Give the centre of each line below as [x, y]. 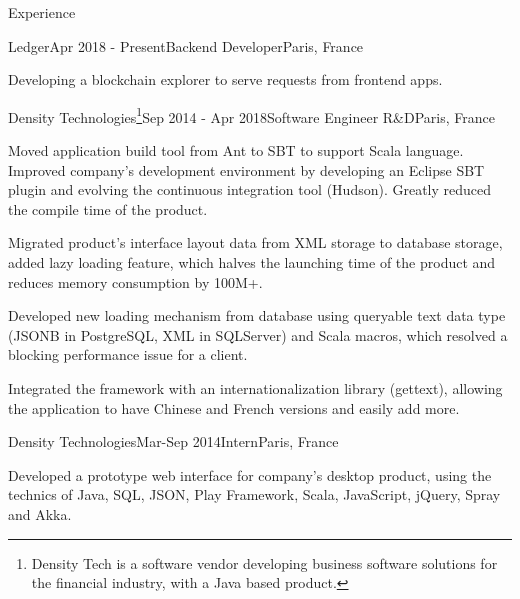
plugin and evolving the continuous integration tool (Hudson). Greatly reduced [250, 189]
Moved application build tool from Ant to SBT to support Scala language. [236, 150]
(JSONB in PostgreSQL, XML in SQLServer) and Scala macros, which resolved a [258, 334]
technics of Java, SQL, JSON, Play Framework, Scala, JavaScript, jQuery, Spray [254, 494]
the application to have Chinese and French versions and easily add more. [234, 407]
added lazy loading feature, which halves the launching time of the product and [252, 262]
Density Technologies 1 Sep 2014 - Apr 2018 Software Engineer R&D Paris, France [251, 115]
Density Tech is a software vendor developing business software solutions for [264, 562]
